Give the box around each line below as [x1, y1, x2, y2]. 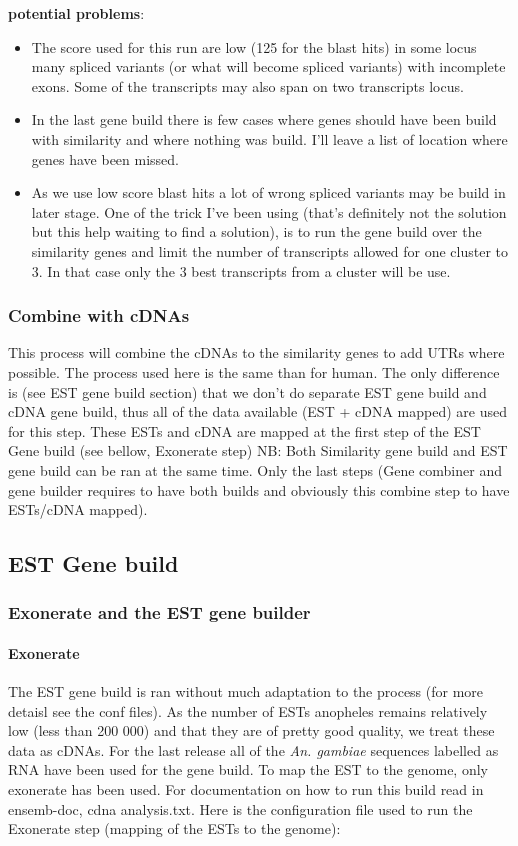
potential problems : [8, 3, 145, 23]
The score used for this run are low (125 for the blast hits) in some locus [31, 36, 477, 57]
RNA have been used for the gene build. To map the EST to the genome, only [8, 759, 488, 780]
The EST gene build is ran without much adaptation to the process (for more [8, 681, 484, 702]
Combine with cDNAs [8, 303, 190, 328]
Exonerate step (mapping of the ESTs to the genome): [8, 818, 341, 839]
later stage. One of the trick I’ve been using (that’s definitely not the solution [31, 201, 507, 222]
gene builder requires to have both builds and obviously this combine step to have [8, 479, 510, 500]
